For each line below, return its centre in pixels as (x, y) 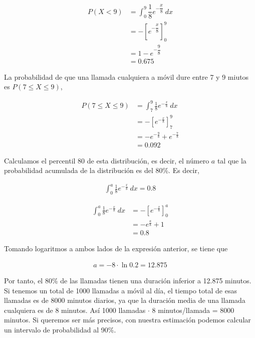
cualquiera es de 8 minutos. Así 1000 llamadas (75, 310)
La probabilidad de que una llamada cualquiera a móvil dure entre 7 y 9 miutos (126, 76)
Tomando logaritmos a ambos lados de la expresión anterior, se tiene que (116, 248)
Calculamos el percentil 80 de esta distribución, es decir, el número (107, 160)
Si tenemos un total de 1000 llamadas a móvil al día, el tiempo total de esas (120, 290)
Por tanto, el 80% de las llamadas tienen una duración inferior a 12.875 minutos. (128, 281)
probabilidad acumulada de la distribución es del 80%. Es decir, (102, 170)
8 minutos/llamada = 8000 (193, 310)
